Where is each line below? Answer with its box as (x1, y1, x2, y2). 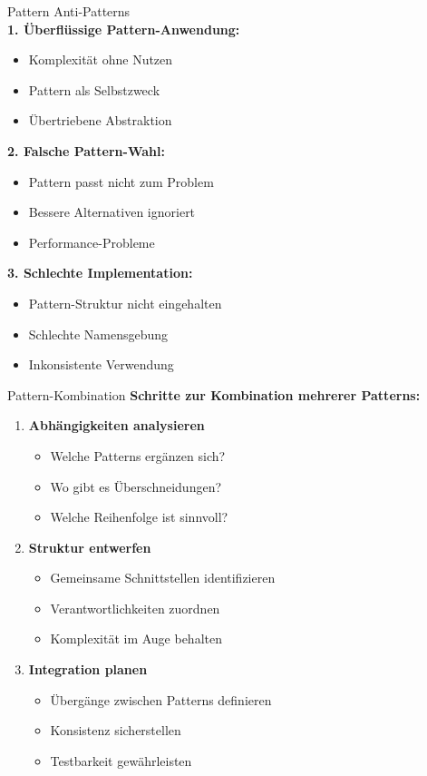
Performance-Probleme (28, 232, 155, 251)
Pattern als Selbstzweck (28, 80, 160, 99)
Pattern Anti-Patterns (7, 2, 131, 20)
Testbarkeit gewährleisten (50, 751, 192, 770)
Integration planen (28, 660, 148, 679)
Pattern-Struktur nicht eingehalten (28, 293, 222, 312)
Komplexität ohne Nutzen (28, 50, 173, 69)
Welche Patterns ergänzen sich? (50, 446, 226, 465)
